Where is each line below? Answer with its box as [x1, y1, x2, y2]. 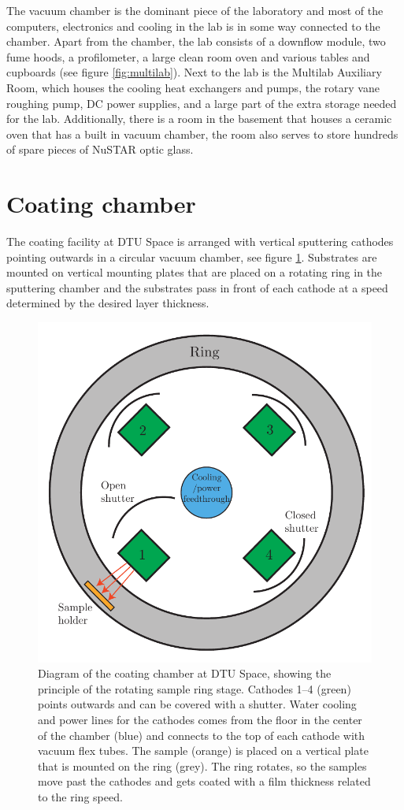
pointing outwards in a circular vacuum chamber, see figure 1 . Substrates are [6, 248, 377, 265]
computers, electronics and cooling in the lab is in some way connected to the [6, 17, 380, 34]
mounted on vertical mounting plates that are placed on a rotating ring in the [6, 264, 383, 281]
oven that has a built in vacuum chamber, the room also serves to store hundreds [6, 125, 398, 142]
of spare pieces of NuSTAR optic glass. [6, 141, 194, 158]
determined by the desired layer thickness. [6, 295, 209, 311]
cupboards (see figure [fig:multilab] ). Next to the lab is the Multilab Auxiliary [6, 64, 382, 80]
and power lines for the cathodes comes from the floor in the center [38, 712, 362, 728]
